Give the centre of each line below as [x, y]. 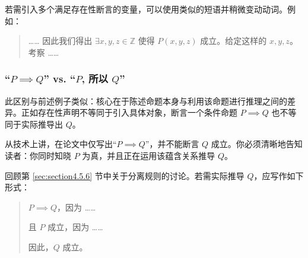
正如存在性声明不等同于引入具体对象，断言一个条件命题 [129, 112]
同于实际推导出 [34, 124]
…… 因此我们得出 [60, 41]
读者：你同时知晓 [38, 155]
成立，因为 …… [75, 227]
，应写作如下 [279, 175]
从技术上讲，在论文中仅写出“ [61, 144]
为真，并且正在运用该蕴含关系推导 [149, 155]
